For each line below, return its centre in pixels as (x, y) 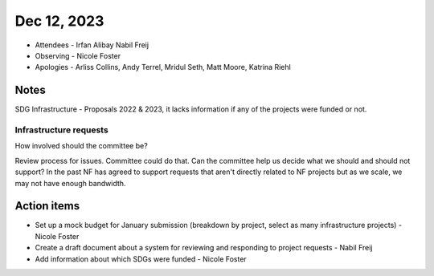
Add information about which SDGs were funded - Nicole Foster (141, 259)
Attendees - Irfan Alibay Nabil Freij (92, 45)
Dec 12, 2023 (59, 21)
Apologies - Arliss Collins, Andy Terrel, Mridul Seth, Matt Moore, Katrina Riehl (163, 67)
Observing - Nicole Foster (78, 55)
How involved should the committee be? (81, 146)
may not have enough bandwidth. (70, 183)
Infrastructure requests (61, 130)
